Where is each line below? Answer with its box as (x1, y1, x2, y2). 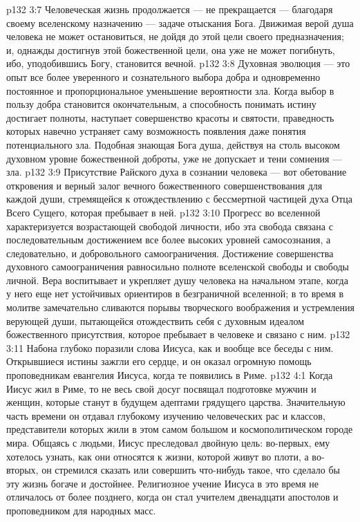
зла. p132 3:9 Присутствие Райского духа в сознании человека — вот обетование (6, 165, 347, 179)
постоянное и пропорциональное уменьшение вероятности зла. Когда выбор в (6, 83, 334, 97)
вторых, (6, 463, 39, 477)
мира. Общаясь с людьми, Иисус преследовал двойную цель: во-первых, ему (6, 436, 330, 449)
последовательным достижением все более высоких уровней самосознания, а (6, 232, 331, 247)
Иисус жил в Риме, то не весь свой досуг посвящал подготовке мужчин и (6, 381, 316, 395)
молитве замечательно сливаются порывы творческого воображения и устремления (6, 300, 354, 315)
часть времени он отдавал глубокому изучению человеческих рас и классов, (6, 408, 325, 422)
